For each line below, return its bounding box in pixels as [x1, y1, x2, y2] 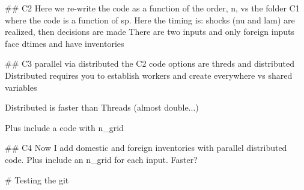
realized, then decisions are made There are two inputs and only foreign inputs [5, 25, 294, 38]
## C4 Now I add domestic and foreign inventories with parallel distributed [5, 141, 287, 154]
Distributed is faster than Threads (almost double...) [5, 101, 199, 114]
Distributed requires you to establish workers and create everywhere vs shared [5, 69, 293, 81]
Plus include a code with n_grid [5, 121, 124, 133]
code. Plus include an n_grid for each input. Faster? [5, 153, 198, 165]
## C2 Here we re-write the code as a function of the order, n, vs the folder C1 [5, 2, 300, 14]
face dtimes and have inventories [5, 37, 124, 49]
